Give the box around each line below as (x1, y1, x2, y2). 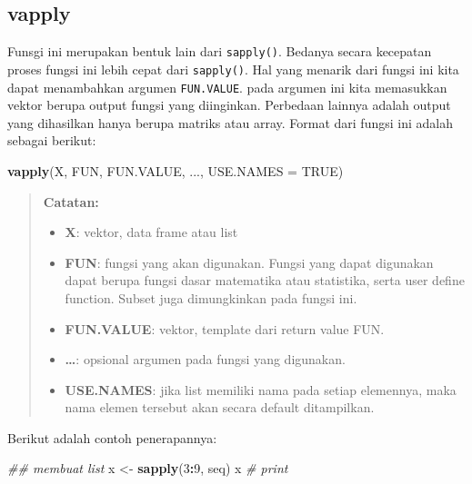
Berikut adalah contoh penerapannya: (7, 428, 217, 447)
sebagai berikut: (7, 131, 96, 150)
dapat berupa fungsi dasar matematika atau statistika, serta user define (65, 271, 465, 290)
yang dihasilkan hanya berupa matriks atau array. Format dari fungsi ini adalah (7, 113, 453, 132)
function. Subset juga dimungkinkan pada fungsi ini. (65, 288, 357, 307)
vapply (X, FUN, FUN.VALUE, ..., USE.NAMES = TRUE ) (7, 161, 344, 180)
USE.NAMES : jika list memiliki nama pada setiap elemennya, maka (65, 380, 457, 399)
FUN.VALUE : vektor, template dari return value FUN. (65, 319, 385, 338)
